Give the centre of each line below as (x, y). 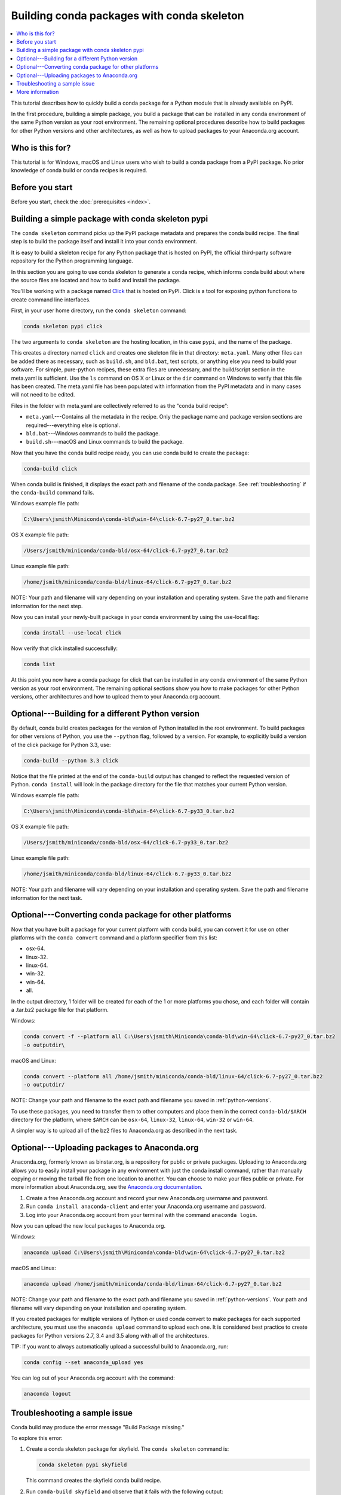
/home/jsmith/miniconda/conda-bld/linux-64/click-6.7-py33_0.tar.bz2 (128, 874)
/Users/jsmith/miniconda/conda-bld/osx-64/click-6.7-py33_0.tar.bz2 (126, 843)
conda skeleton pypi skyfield (83, 1465)
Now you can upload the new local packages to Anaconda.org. (88, 1225)
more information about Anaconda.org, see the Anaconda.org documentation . (107, 1187)
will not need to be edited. (43, 395)
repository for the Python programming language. (72, 261)
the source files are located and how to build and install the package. (96, 280)
